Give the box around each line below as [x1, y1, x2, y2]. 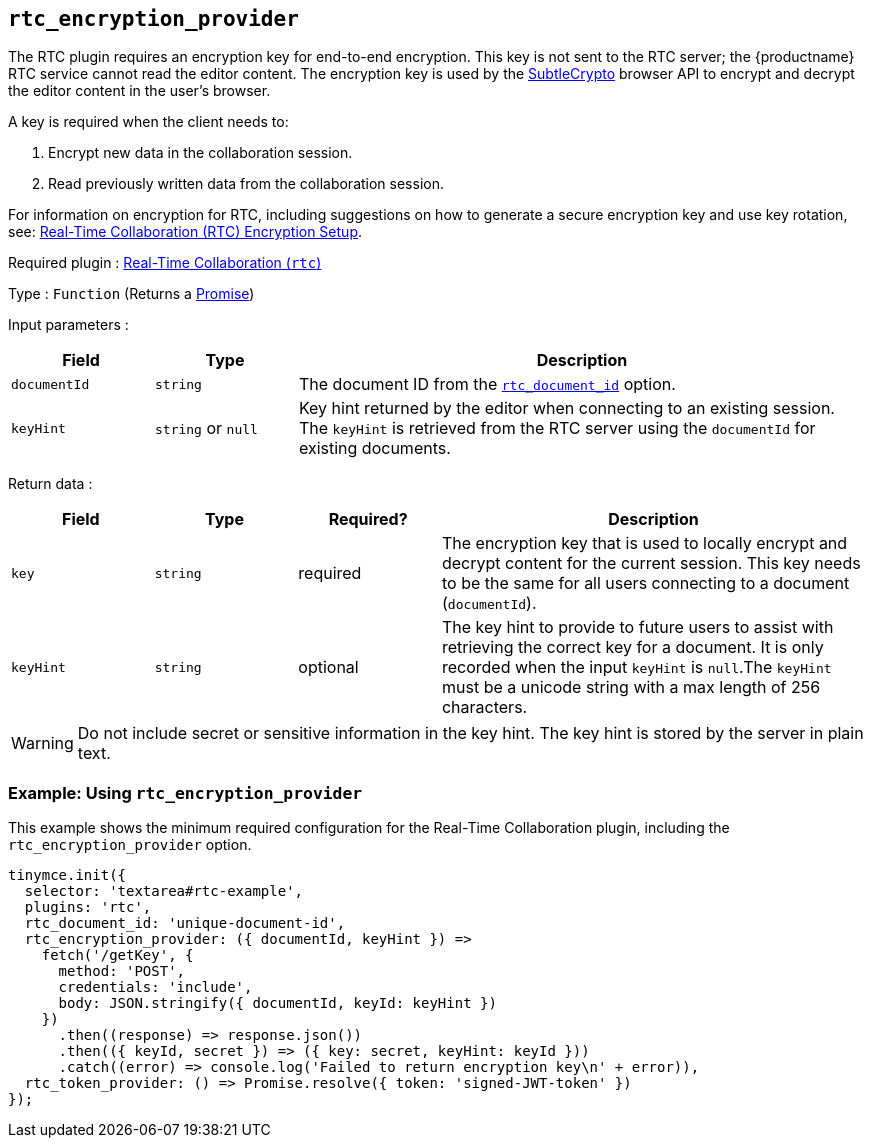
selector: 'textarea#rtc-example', [24, 883, 304, 900]
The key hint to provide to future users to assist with [441, 617, 834, 638]
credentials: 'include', [58, 979, 253, 996]
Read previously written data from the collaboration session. [48, 175, 444, 193]
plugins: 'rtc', [24, 899, 152, 916]
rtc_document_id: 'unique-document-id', [24, 915, 346, 932]
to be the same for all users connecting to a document [441, 573, 850, 594]
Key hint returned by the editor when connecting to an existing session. [298, 398, 835, 419]
